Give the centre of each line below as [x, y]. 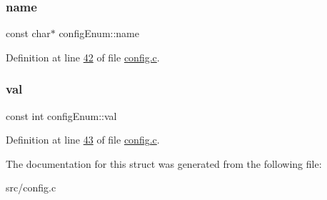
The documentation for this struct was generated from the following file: [164, 163]
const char [28, 33]
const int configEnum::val [61, 115]
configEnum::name [99, 33]
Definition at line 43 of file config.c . [83, 140]
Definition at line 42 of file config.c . [83, 57]
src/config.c [31, 187]
